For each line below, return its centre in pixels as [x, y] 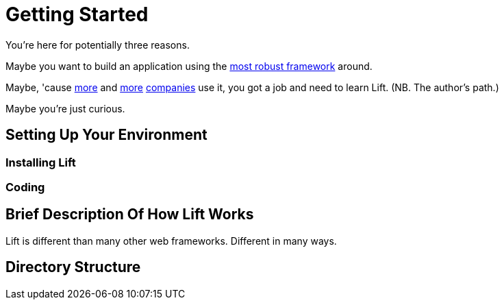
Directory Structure [73, 267]
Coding [25, 187]
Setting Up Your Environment [106, 135]
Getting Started [77, 14]
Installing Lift [41, 162]
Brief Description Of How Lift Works [130, 215]
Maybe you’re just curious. [65, 108]
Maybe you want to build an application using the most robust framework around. [189, 66]
